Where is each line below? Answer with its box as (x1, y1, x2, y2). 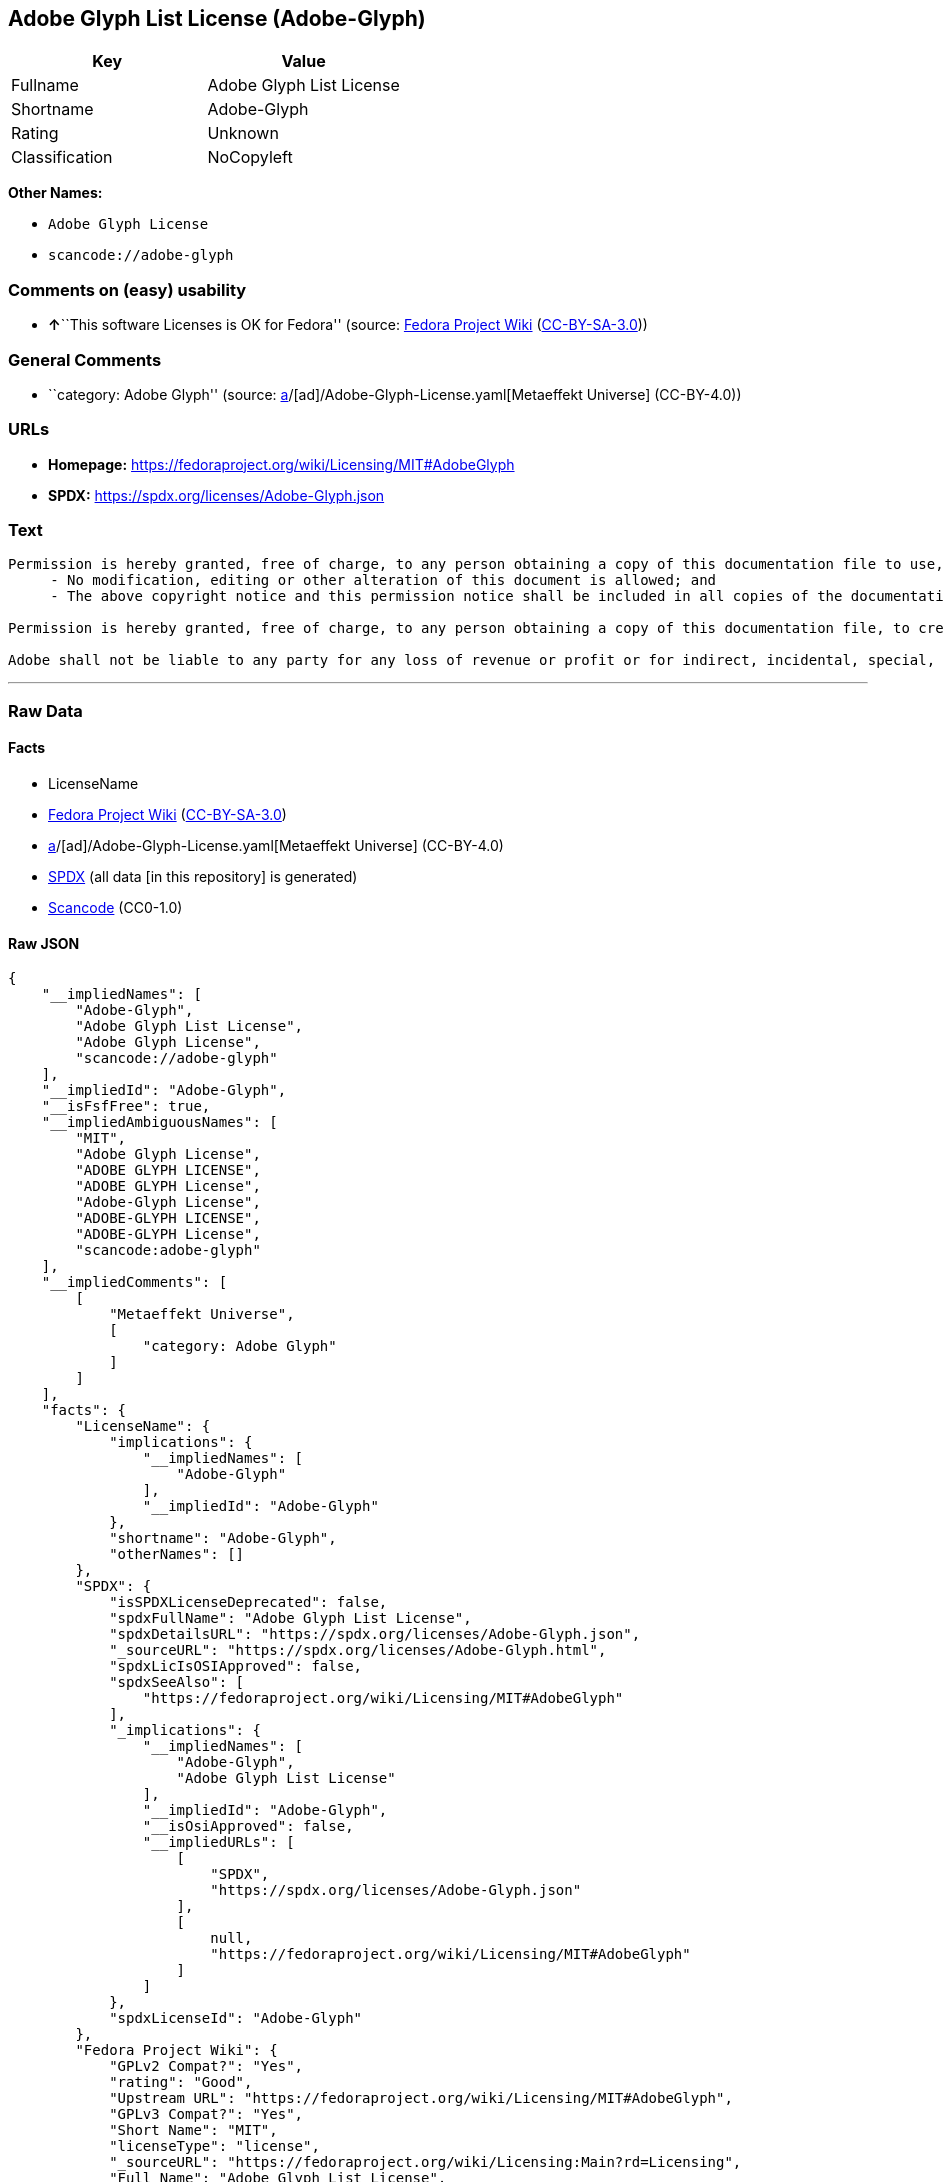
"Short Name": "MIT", (109, 2122, 278, 2139)
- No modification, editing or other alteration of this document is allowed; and (50, 572, 717, 589)
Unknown (207, 123, 279, 144)
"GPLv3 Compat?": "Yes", (109, 2106, 304, 2123)
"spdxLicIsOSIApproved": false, (109, 1658, 363, 1675)
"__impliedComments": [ (41, 1274, 228, 1291)
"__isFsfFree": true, (41, 1098, 211, 1115)
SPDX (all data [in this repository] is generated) (48, 868, 358, 886)
